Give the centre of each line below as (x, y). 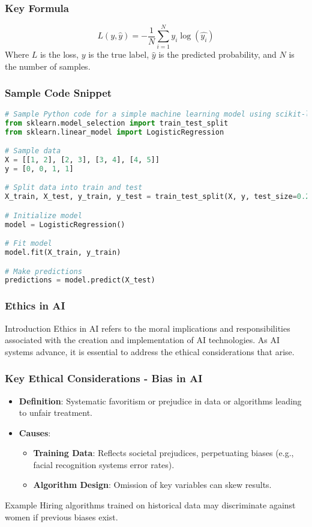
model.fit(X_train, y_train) (63, 252)
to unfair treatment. (56, 413)
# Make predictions (43, 271)
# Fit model (28, 244)
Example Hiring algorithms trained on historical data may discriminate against (150, 505)
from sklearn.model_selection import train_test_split (117, 123)
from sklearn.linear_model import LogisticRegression (115, 132)
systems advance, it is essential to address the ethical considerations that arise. (150, 351)
